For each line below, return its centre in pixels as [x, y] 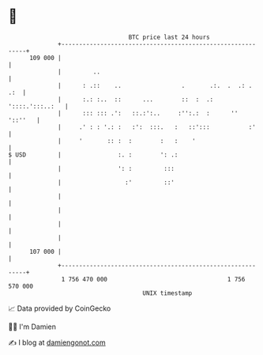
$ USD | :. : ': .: [93, 155]
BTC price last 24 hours [169, 37]
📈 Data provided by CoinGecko [60, 308]
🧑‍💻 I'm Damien [32, 327]
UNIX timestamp [167, 293]
